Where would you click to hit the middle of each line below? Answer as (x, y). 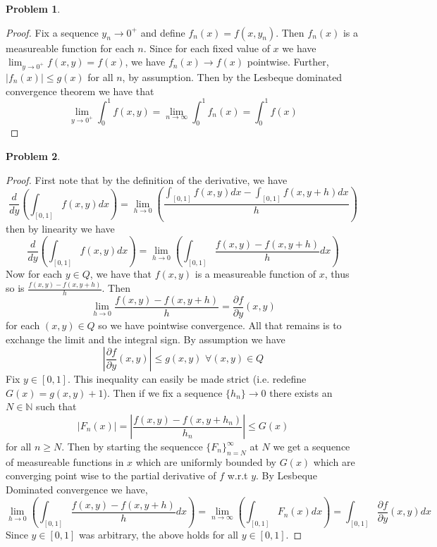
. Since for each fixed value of (207, 48)
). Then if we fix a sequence (163, 392)
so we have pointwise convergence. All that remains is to (220, 325)
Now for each (34, 274)
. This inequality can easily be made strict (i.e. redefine (187, 379)
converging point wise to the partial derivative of (111, 475)
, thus (337, 274)
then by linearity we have (60, 228)
